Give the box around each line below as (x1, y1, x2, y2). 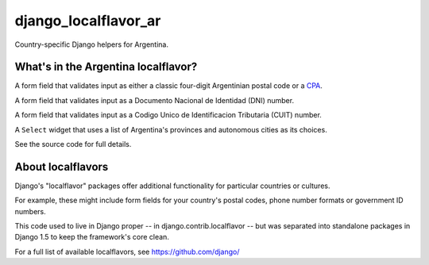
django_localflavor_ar (14, 12, 161, 29)
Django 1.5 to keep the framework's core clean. (14, 232, 170, 242)
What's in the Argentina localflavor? (14, 60, 198, 74)
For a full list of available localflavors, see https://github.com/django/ (14, 247, 240, 256)
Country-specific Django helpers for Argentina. (14, 40, 168, 49)
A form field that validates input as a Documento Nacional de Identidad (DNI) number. (14, 95, 294, 105)
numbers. (14, 206, 47, 216)
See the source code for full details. (14, 140, 132, 149)
